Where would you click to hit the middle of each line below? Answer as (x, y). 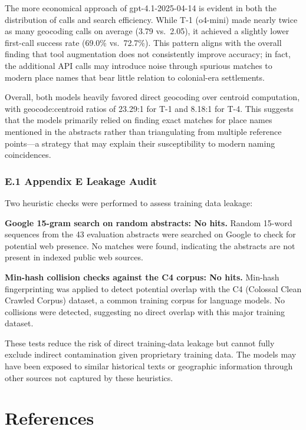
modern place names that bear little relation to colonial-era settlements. (135, 77)
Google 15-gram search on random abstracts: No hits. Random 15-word (149, 222)
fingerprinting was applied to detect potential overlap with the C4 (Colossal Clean (153, 288)
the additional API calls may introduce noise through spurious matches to (139, 65)
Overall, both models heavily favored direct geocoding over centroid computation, (152, 97)
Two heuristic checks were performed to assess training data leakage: (129, 202)
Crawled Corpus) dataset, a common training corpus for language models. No (145, 300)
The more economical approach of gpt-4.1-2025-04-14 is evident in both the (141, 8)
